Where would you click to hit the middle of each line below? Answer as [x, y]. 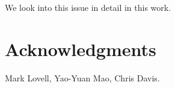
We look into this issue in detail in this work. [88, 7]
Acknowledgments [81, 49]
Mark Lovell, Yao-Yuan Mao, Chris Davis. [82, 77]
